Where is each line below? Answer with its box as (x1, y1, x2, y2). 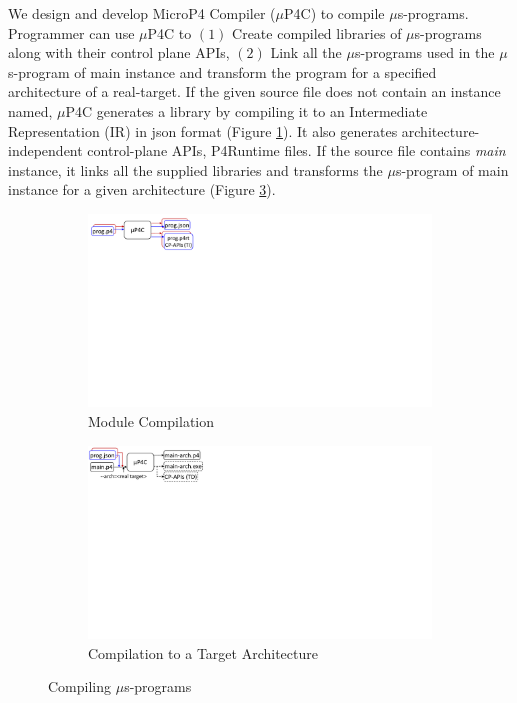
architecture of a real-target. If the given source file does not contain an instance (8, 81, 501, 102)
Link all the (270, 42, 342, 63)
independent (8, 140, 83, 161)
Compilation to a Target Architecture (88, 642, 318, 663)
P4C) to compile (283, 3, 385, 23)
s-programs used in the (354, 42, 495, 63)
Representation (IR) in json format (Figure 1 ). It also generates (8, 120, 398, 141)
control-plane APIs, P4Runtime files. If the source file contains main (87, 140, 506, 161)
